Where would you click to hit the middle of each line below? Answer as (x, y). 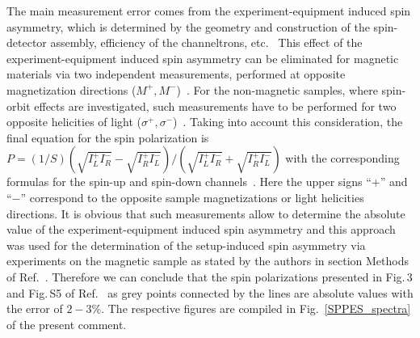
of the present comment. (67, 324)
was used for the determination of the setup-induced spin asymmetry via (186, 245)
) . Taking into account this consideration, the (288, 122)
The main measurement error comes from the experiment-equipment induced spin (209, 11)
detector (27, 42)
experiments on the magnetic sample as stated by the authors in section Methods (208, 261)
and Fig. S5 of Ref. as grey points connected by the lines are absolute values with (210, 292)
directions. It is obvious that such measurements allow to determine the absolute (206, 213)
